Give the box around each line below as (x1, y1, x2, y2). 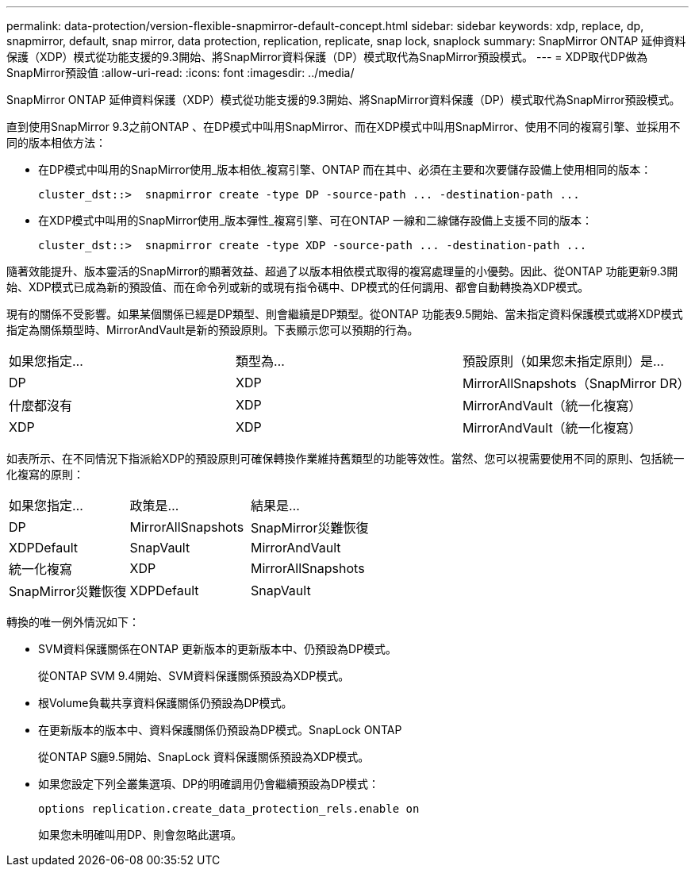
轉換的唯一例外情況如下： (6, 615, 140, 629)
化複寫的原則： (6, 467, 84, 481)
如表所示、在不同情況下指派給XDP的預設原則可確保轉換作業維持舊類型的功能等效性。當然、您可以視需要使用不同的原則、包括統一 (6, 452, 685, 465)
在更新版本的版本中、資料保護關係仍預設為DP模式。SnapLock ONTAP (38, 723, 402, 736)
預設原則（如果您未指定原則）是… (462, 353, 664, 369)
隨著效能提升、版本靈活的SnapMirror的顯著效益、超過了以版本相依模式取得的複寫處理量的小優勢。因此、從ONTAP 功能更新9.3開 (6, 264, 678, 278)
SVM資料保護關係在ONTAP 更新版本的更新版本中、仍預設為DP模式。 (38, 642, 397, 656)
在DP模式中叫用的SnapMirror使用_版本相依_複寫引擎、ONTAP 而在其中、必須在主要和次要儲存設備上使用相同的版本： (38, 163, 652, 176)
